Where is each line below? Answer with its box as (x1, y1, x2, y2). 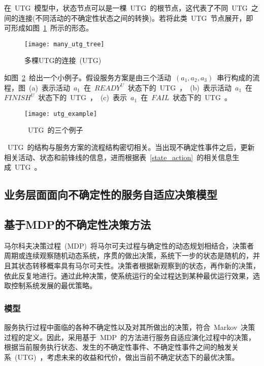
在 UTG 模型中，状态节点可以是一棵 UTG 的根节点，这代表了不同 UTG (4, 3, 248, 13)
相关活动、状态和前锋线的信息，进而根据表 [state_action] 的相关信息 (4, 151, 233, 162)
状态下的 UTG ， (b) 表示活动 (127, 82, 232, 93)
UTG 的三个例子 (27, 125, 83, 135)
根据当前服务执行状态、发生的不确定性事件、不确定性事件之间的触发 (4, 342, 232, 352)
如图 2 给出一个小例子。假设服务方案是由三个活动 (4, 72, 171, 83)
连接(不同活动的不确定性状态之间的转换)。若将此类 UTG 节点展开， (18, 12, 246, 23)
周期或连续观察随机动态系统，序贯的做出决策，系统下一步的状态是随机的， (4, 250, 253, 261)
